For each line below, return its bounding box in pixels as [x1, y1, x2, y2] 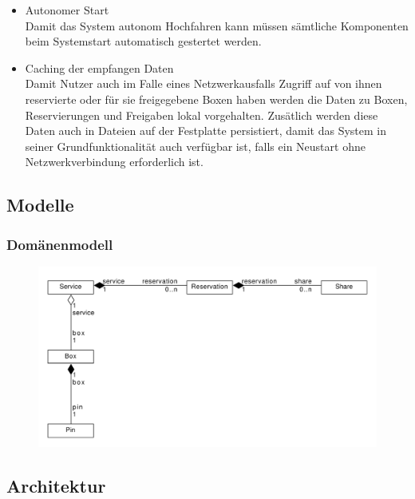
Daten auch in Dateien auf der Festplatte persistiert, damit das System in [25, 122, 386, 139]
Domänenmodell [6, 234, 113, 254]
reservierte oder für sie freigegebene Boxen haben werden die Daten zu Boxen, [25, 90, 408, 107]
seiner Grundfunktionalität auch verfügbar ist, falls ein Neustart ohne [25, 137, 366, 154]
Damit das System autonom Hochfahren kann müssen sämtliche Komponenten [25, 17, 409, 34]
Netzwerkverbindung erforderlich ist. [25, 153, 204, 170]
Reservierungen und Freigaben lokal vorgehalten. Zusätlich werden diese [25, 106, 378, 123]
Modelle [6, 192, 74, 217]
